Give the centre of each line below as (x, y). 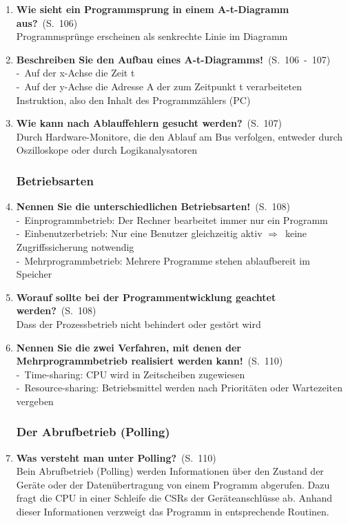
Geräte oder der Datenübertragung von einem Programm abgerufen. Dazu (173, 484)
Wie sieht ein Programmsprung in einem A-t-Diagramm (153, 9)
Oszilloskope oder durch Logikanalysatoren (107, 150)
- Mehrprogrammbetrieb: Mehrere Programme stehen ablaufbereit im (163, 260)
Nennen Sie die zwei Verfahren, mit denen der (129, 347)
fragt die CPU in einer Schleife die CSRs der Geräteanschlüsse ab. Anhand (174, 498)
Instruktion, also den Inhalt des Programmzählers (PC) (133, 100)
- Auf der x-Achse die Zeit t (75, 73)
